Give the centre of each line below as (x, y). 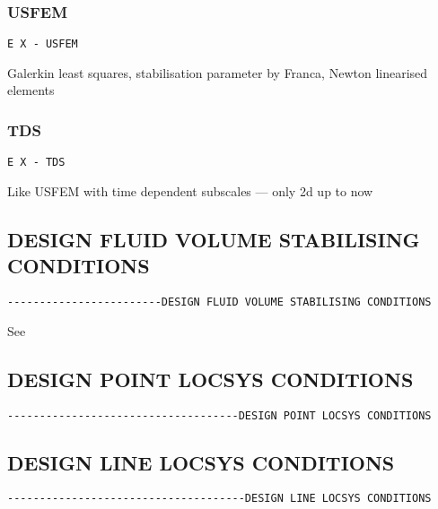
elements (31, 90)
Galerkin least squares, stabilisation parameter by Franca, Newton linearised (218, 72)
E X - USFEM (43, 44)
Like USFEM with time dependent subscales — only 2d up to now (190, 190)
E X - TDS (36, 163)
